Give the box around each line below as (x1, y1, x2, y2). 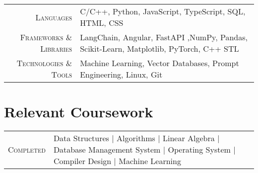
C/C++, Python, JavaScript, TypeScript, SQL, (80, 5, 246, 17)
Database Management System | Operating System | (53, 144, 236, 156)
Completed (8, 144, 46, 156)
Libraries (40, 43, 72, 54)
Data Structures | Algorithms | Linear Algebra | (53, 132, 220, 144)
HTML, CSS (80, 17, 124, 28)
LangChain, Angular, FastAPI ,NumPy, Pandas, (80, 31, 248, 43)
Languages (35, 11, 72, 23)
